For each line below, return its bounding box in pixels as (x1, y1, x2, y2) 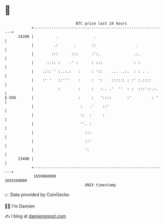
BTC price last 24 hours (76, 21, 127, 26)
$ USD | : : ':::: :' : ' (4, 95, 159, 100)
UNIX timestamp (84, 182, 116, 188)
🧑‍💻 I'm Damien (4, 203, 35, 209)
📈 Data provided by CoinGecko (4, 192, 70, 198)
